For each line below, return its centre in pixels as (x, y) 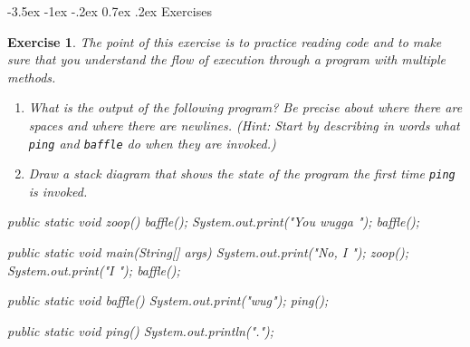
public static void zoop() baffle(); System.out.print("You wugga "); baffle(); (214, 222)
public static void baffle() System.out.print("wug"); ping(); (168, 300)
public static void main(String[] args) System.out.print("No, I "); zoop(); (208, 252)
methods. (32, 77)
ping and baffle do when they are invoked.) (152, 143)
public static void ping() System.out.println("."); (141, 330)
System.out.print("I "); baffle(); (94, 270)
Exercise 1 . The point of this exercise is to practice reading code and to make (225, 41)
